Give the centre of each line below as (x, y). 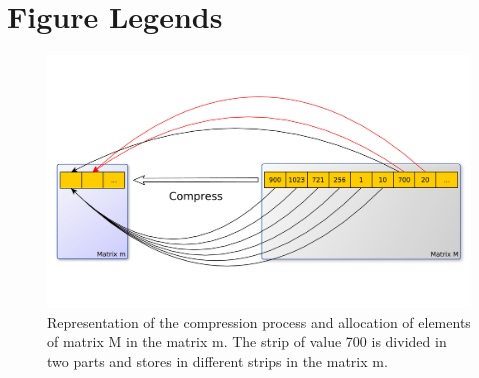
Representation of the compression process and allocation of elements (259, 321)
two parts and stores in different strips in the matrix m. (217, 360)
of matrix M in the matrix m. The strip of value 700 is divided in (247, 341)
